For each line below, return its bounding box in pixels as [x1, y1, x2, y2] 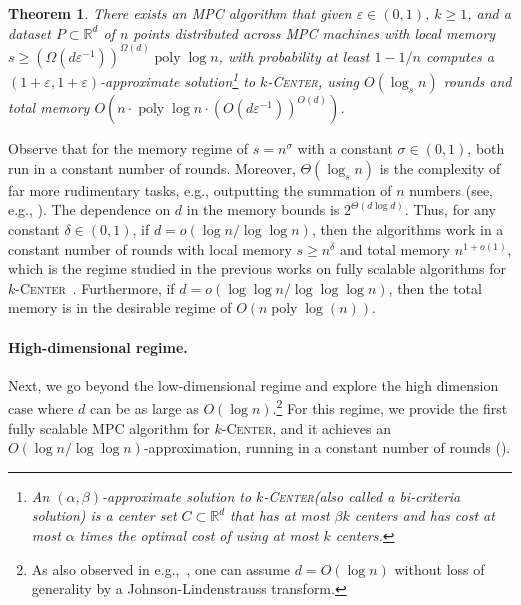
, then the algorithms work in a [311, 219, 504, 240]
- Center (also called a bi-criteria [263, 485, 461, 506]
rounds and [443, 71, 512, 92]
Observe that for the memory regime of [8, 138, 249, 159]
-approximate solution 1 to [100, 68, 256, 92]
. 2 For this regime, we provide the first [272, 395, 508, 419]
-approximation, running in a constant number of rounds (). [143, 437, 511, 458]
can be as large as [90, 398, 199, 419]
